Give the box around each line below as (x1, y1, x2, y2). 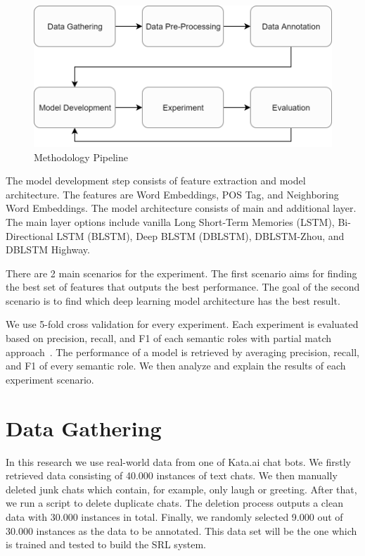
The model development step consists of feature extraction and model (6, 173, 306, 188)
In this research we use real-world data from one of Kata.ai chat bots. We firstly (6, 454, 351, 469)
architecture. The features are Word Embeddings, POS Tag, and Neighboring (6, 187, 339, 201)
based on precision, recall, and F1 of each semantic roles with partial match (6, 331, 332, 346)
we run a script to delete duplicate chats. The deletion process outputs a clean (6, 495, 343, 510)
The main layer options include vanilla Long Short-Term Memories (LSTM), (6, 214, 335, 229)
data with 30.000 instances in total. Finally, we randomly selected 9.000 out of (6, 509, 343, 524)
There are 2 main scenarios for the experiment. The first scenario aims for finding (6, 265, 357, 280)
